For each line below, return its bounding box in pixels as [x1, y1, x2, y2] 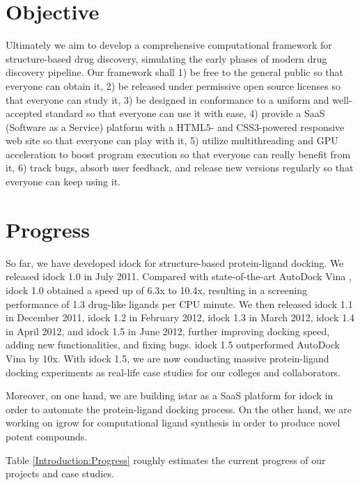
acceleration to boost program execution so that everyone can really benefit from [6, 146, 351, 161]
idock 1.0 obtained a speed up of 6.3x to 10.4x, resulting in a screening [6, 282, 308, 297]
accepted [6, 106, 42, 121]
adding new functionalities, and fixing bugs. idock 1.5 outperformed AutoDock [6, 337, 341, 352]
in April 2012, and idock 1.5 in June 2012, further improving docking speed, [6, 323, 330, 338]
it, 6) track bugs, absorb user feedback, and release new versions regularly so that [6, 160, 354, 175]
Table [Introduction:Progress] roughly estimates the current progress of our [6, 452, 326, 467]
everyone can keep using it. [6, 174, 120, 189]
